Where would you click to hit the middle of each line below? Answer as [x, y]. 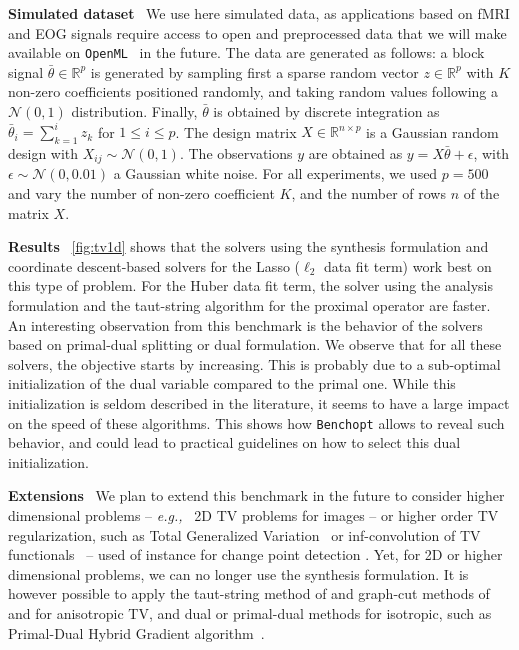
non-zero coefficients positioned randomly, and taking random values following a [253, 91]
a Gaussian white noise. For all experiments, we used [275, 173]
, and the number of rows [368, 192]
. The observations [236, 152]
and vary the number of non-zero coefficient [141, 192]
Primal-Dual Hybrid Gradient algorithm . [136, 632]
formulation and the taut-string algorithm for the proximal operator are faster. [249, 304]
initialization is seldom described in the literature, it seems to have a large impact [259, 402]
